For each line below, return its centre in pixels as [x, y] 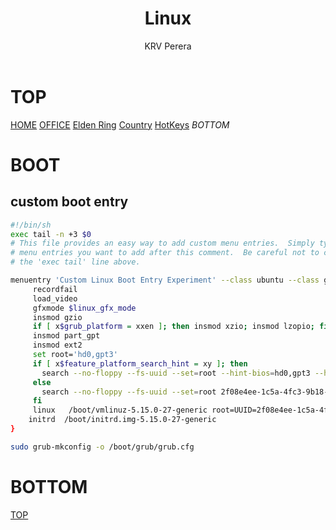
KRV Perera [168, 46]
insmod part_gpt [66, 336]
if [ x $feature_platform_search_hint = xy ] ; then [140, 363]
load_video [55, 298]
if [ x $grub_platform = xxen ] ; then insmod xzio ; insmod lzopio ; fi [180, 327]
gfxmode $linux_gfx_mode [84, 308]
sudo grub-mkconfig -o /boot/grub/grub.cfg [102, 447]
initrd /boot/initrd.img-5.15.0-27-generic [122, 420]
